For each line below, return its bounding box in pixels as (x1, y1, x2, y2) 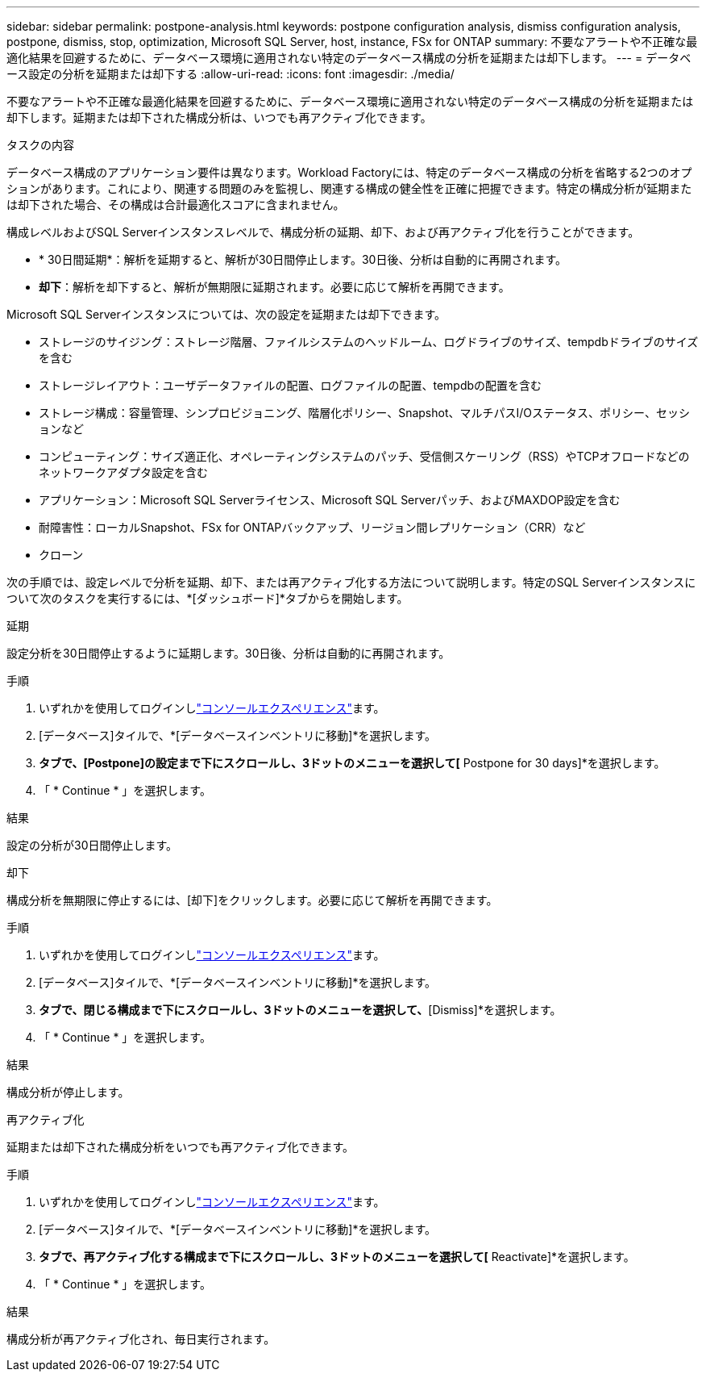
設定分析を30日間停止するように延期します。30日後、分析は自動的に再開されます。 (6, 646, 451, 660)
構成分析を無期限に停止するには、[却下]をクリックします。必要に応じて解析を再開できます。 (6, 893, 498, 907)
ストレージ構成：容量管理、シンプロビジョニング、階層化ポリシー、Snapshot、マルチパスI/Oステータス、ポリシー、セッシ (39, 406, 690, 420)
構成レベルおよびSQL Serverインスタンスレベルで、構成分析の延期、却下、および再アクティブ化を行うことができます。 (6, 225, 640, 239)
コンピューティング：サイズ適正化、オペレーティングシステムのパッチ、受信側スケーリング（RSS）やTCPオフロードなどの (39, 449, 690, 463)
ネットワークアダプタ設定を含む (39, 466, 208, 479)
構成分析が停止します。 (6, 1085, 130, 1099)
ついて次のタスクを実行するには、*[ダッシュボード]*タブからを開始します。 (6, 591, 409, 605)
